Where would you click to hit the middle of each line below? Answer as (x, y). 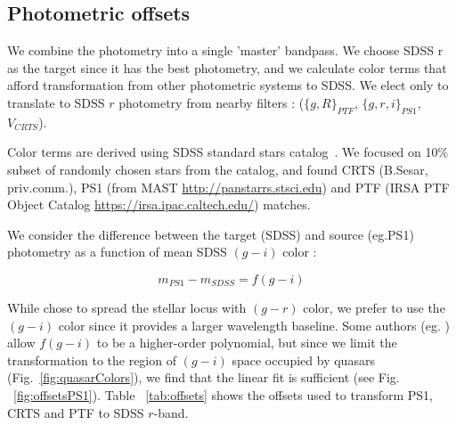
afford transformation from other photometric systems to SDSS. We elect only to (228, 85)
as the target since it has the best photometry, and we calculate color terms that (227, 67)
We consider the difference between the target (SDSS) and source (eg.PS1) (211, 234)
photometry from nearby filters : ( (212, 102)
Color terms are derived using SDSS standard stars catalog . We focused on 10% (228, 152)
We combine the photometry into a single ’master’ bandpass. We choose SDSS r (225, 50)
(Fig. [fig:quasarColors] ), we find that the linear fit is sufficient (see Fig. (204, 377)
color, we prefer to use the (374, 307)
